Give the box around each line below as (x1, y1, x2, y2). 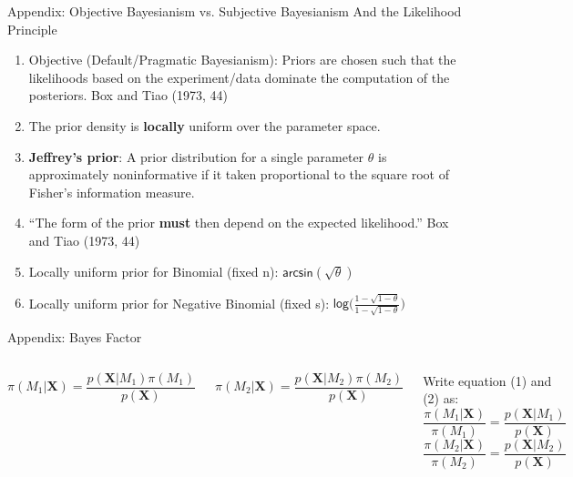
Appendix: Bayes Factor (7, 327, 142, 346)
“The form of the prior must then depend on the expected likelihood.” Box (28, 213, 449, 232)
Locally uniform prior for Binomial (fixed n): (28, 261, 279, 280)
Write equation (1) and (423, 370, 552, 390)
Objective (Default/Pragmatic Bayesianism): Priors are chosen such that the (28, 50, 456, 69)
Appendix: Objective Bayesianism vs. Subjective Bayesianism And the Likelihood (7, 2, 462, 20)
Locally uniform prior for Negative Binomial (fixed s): (28, 293, 330, 312)
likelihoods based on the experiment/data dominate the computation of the (28, 67, 450, 86)
